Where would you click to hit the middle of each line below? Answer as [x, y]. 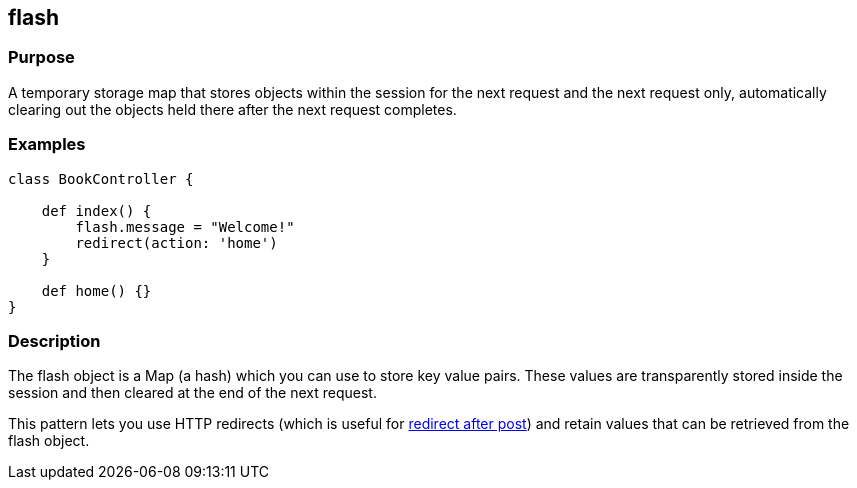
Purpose [41, 57]
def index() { [96, 210]
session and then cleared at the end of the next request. [192, 393]
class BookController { [101, 178]
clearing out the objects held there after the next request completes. [232, 109]
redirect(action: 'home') [176, 242]
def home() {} [96, 290]
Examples [47, 144]
